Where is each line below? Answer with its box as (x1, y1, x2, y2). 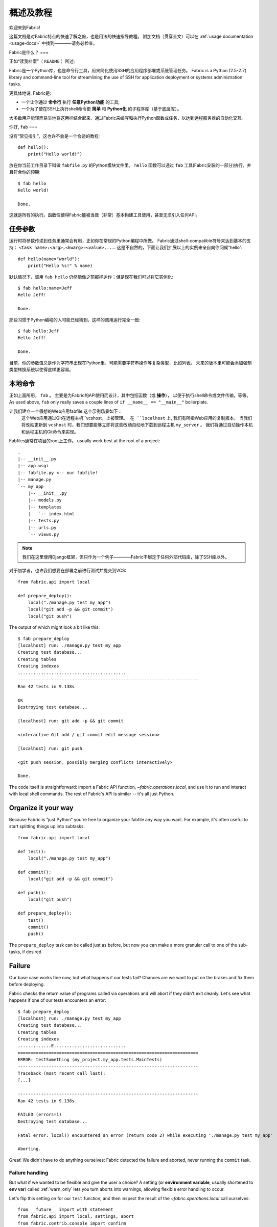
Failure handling (9, 1169, 48, 1176)
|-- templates (27, 504, 62, 510)
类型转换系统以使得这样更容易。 (9, 366, 73, 373)
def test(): (18, 849, 46, 854)
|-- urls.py (27, 525, 57, 530)
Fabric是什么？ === (9, 49, 49, 55)
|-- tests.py (27, 518, 59, 524)
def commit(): (18, 869, 51, 875)
